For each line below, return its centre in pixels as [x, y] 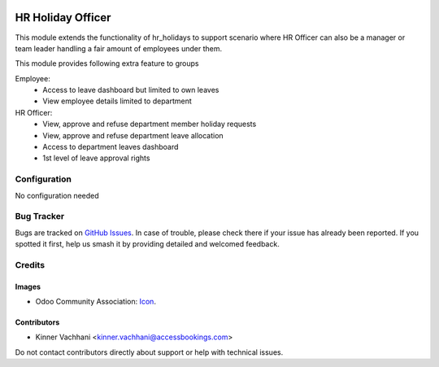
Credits [30, 264]
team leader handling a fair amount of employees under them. [119, 48]
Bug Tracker [40, 216]
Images [28, 286]
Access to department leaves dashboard [111, 147]
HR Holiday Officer [63, 17]
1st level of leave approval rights [96, 158]
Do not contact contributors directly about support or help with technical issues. [149, 352]
